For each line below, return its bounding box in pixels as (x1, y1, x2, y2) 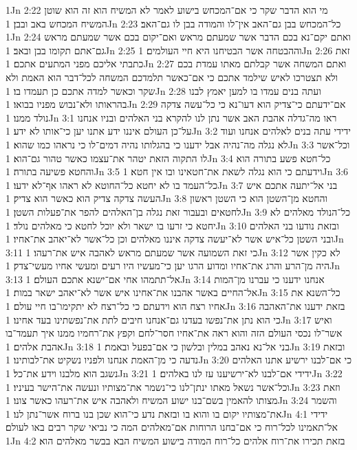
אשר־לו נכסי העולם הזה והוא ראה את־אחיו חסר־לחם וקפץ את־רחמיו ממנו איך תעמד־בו (6, 326, 343, 340)
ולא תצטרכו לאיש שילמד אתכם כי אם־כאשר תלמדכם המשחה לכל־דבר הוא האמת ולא (6, 69, 338, 84)
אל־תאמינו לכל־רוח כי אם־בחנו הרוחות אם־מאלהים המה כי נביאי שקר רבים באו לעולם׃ (6, 420, 338, 434)
